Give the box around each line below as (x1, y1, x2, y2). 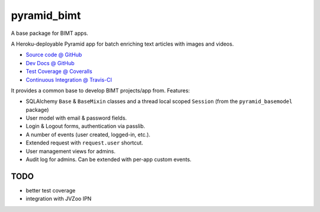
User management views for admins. (25, 147, 116, 155)
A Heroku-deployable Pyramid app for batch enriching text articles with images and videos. (11, 40, 234, 47)
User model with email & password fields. (25, 114, 127, 121)
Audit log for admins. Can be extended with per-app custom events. (25, 156, 192, 163)
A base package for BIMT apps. (11, 30, 88, 37)
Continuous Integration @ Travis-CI (25, 76, 113, 83)
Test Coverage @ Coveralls (25, 68, 92, 75)
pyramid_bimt (11, 9, 81, 22)
